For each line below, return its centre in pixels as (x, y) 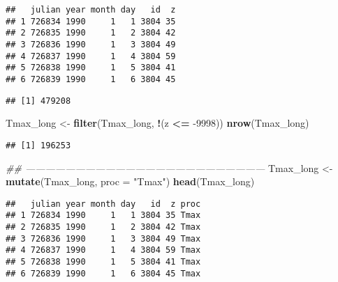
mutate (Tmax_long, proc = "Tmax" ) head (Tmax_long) (130, 181)
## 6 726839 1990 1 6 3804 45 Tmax (103, 273)
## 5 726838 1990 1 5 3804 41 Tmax (103, 261)
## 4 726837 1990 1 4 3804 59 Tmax (103, 250)
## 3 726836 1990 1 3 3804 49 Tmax (103, 238)
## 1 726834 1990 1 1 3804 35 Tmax (103, 216)
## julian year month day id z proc (103, 204)
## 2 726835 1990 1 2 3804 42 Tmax (103, 227)
